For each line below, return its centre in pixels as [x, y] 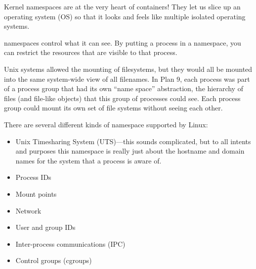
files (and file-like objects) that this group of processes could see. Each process [122, 98]
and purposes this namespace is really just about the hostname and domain [130, 151]
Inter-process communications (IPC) [70, 243]
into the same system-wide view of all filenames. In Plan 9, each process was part [127, 79]
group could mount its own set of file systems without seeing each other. [113, 108]
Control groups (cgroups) [54, 260]
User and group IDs [45, 227]
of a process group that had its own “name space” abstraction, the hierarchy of [124, 88]
